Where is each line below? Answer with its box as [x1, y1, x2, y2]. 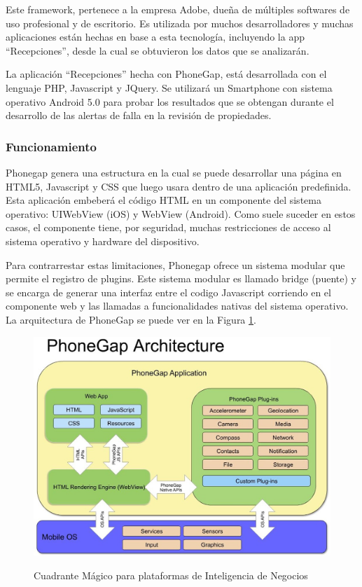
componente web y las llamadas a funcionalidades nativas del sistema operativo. [6, 298, 349, 313]
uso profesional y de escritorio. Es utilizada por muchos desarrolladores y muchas [6, 15, 354, 30]
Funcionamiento [6, 137, 97, 155]
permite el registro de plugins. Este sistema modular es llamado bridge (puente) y [6, 271, 356, 286]
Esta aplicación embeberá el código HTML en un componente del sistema [6, 193, 321, 207]
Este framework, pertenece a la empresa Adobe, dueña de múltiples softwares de [6, 2, 350, 16]
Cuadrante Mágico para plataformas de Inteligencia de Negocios [34, 567, 308, 582]
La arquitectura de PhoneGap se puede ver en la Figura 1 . [6, 312, 256, 326]
